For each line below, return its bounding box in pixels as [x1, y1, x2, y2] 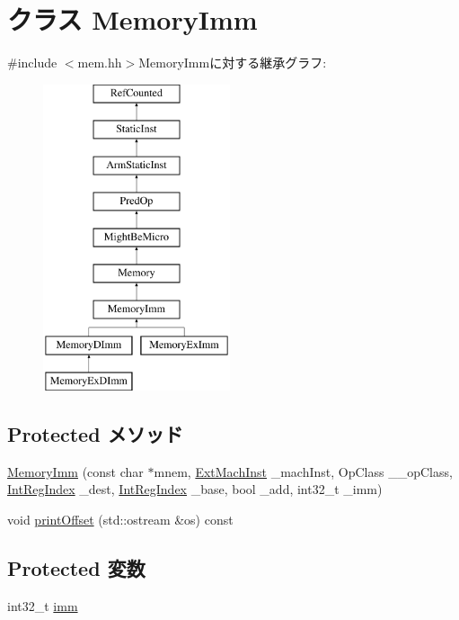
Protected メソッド [7, 419, 183, 447]
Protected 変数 [7, 553, 146, 581]
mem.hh [77, 53, 122, 72]
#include [7, 53, 57, 72]
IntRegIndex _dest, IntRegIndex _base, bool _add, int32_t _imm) [7, 480, 383, 499]
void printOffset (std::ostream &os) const [7, 509, 234, 528]
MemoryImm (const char [7, 462, 144, 481]
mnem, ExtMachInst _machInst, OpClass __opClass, [154, 462, 453, 481]
